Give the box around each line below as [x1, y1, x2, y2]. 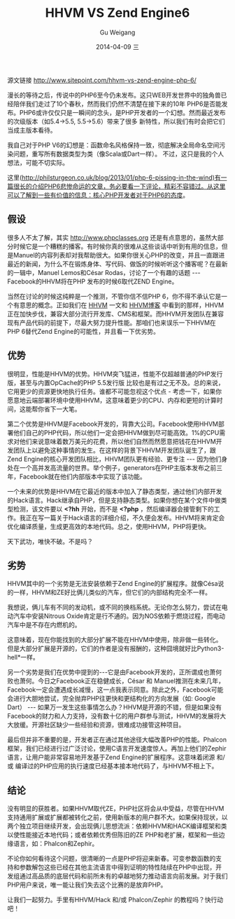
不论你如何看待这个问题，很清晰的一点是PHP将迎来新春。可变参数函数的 [7, 854, 216, 863]
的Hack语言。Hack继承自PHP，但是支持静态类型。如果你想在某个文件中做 [7, 496, 222, 504]
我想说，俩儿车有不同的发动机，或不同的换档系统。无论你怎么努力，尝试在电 [7, 603, 228, 612]
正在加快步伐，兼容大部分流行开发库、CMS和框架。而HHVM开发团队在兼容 [7, 309, 224, 318]
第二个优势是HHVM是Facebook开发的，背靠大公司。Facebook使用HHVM [7, 420, 219, 428]
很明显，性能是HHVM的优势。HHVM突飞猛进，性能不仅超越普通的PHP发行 [7, 370, 223, 378]
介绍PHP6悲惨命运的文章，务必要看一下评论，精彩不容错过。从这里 [31, 182, 226, 190]
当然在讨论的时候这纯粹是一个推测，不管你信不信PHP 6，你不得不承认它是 [7, 292, 222, 300]
